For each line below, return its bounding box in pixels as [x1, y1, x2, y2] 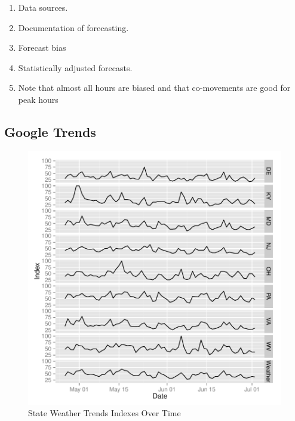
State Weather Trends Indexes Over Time [28, 407, 181, 419]
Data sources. [18, 1, 68, 13]
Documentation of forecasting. [18, 21, 129, 33]
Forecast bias [18, 41, 66, 54]
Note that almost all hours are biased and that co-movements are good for [18, 81, 291, 94]
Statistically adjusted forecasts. [18, 61, 133, 74]
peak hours [18, 93, 59, 105]
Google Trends [4, 122, 96, 141]
